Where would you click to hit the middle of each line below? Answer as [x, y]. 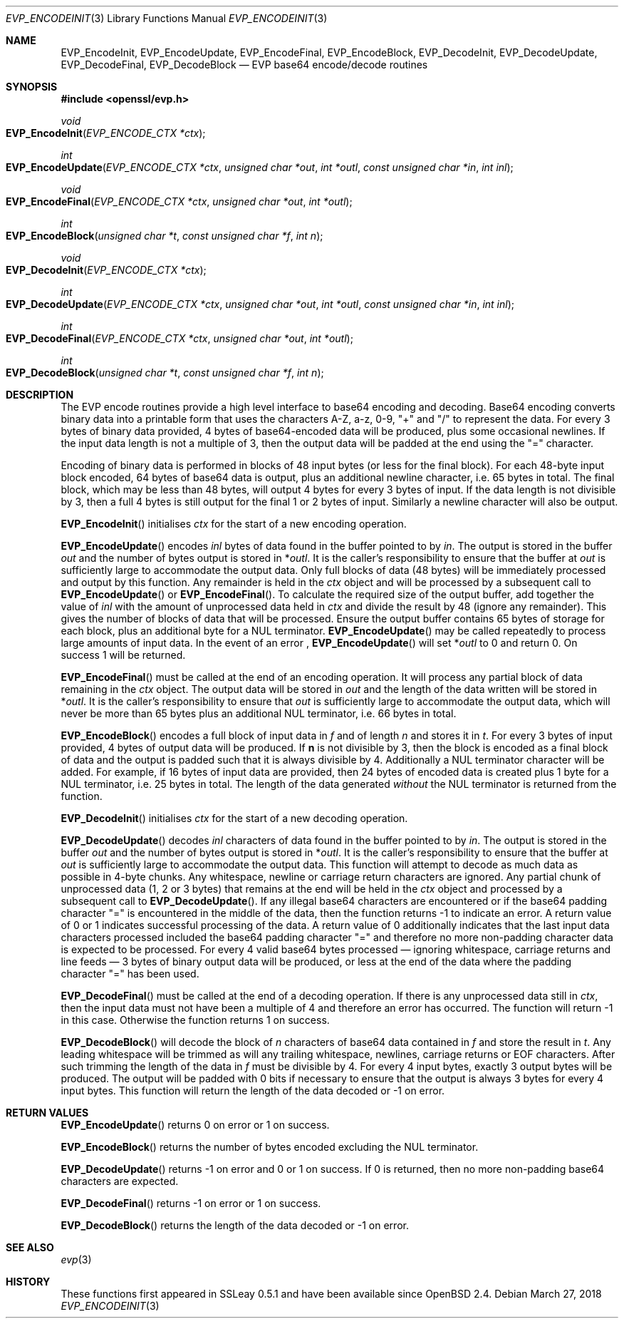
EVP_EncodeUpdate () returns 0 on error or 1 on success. [195, 1125]
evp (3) [76, 1259]
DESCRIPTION [40, 395]
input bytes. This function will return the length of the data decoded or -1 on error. [253, 1090]
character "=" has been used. [130, 974]
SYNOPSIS [32, 87]
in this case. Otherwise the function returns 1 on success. [195, 1020]
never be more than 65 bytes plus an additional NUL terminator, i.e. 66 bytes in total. [259, 713]
